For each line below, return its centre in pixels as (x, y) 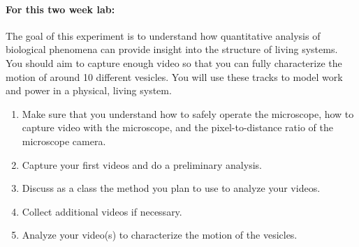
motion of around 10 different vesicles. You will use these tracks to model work (174, 76)
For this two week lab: (60, 9)
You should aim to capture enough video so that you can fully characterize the (174, 62)
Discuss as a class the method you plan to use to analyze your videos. (171, 188)
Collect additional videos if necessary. (102, 211)
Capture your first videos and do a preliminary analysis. (142, 164)
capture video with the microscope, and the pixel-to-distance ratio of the (177, 127)
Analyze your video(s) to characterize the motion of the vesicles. (160, 235)
